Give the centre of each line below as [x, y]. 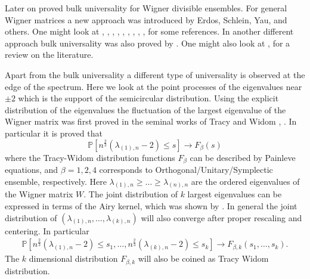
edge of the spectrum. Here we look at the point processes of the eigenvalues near [154, 86]
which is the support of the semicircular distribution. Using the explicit [148, 98]
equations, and [32, 169]
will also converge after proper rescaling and [221, 217]
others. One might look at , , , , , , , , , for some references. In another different [149, 31]
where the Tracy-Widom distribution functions [90, 157]
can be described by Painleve [243, 157]
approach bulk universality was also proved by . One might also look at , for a [148, 43]
